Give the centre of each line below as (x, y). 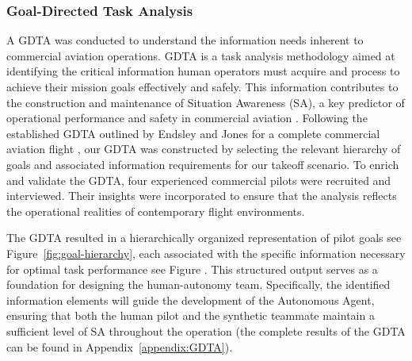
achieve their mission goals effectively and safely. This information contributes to (202, 86)
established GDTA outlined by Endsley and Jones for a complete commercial (193, 133)
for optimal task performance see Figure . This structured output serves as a (192, 269)
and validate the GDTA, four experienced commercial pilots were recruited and (199, 180)
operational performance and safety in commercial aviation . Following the (187, 118)
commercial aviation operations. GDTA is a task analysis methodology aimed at (201, 55)
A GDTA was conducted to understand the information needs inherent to (185, 40)
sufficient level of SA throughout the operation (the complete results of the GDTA (206, 330)
